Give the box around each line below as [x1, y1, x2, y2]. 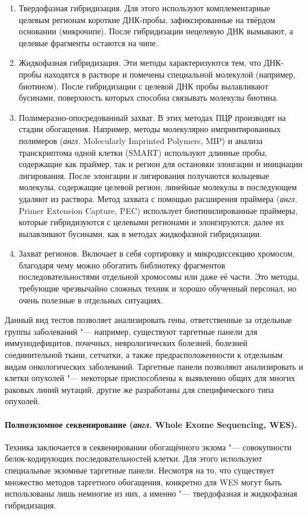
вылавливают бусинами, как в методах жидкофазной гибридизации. [18, 227, 262, 239]
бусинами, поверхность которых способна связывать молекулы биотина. [18, 91, 278, 104]
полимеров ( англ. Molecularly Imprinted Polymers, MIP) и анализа [18, 134, 263, 146]
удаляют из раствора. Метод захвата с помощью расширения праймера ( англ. [18, 192, 297, 204]
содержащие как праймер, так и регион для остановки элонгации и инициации [18, 158, 303, 170]
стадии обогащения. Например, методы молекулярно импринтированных [18, 123, 281, 135]
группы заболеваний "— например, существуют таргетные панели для [5, 325, 258, 337]
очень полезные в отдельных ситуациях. [18, 293, 163, 306]
